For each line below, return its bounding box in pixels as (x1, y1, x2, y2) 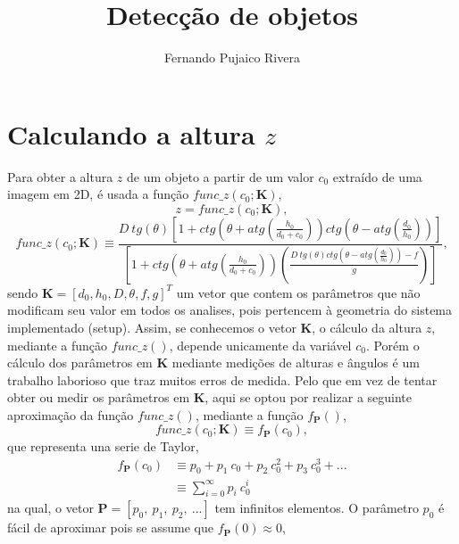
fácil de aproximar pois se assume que (7, 518, 213, 537)
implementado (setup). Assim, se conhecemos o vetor (7, 317, 296, 336)
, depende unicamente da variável (169, 335, 352, 354)
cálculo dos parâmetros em (7, 353, 153, 372)
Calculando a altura (7, 115, 255, 152)
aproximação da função (7, 405, 134, 424)
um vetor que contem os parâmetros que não (176, 283, 421, 301)
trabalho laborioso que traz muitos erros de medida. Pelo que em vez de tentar (7, 370, 438, 389)
